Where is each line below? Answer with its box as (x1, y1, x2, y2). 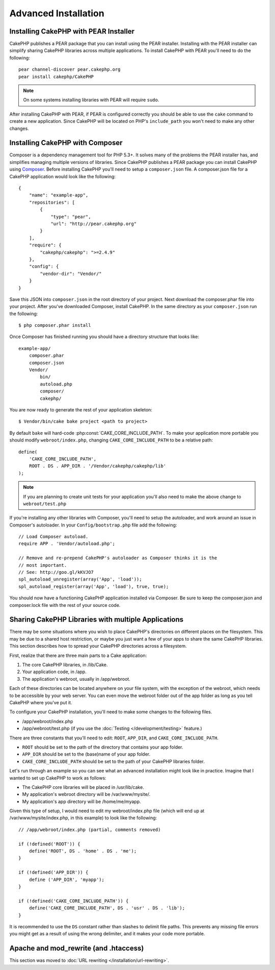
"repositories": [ (29, 199, 75, 205)
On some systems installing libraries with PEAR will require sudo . (23, 97, 159, 103)
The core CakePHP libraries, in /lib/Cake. (22, 662, 108, 668)
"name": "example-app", (29, 192, 89, 198)
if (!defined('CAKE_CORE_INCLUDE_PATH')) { (18, 898, 129, 904)
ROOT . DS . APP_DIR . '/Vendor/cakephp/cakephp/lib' (29, 463, 167, 469)
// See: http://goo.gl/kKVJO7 (18, 569, 94, 575)
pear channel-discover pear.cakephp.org (18, 67, 121, 72)
